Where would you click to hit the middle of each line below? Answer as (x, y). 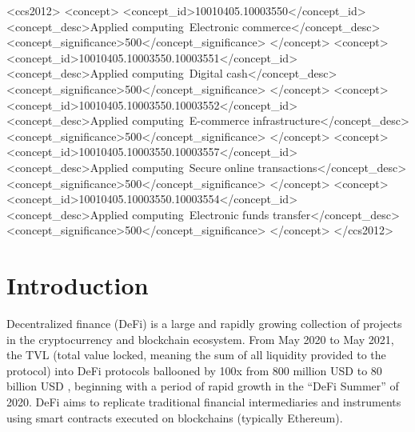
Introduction (78, 285)
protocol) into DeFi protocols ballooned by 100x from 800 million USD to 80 (194, 370)
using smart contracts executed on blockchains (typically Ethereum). (175, 417)
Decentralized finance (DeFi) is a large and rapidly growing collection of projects (204, 324)
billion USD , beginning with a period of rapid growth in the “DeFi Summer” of (203, 386)
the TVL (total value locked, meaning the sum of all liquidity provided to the (196, 355)
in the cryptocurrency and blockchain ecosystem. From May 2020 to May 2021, (200, 339)
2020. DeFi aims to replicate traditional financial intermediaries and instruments (204, 402)
